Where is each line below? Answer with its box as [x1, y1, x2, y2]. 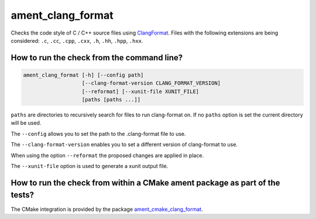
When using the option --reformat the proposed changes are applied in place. [11, 152, 204, 159]
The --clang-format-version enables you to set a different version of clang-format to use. [11, 141, 238, 148]
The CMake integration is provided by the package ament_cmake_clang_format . [11, 206, 203, 213]
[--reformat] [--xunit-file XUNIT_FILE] [81, 88, 200, 95]
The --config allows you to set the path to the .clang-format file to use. [11, 130, 187, 137]
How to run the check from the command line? [11, 53, 183, 63]
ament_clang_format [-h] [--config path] [23, 71, 144, 78]
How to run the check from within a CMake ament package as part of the [11, 177, 280, 187]
